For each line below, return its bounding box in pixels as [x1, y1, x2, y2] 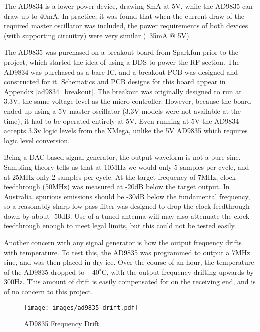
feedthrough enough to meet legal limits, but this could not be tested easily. [4, 220, 236, 231]
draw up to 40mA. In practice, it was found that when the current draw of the [4, 10, 244, 21]
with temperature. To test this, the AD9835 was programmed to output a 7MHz [4, 247, 250, 257]
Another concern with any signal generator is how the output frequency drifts [4, 237, 242, 248]
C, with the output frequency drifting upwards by [101, 266, 254, 277]
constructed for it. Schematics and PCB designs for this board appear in [4, 76, 226, 87]
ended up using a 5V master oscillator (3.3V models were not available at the [4, 105, 241, 116]
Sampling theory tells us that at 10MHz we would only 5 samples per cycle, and [4, 161, 249, 172]
